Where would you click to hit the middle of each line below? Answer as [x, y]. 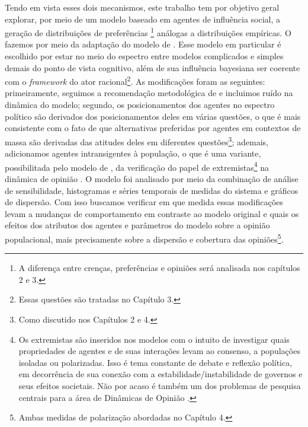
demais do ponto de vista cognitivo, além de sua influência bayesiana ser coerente [153, 67]
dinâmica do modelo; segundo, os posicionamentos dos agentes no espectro [140, 105]
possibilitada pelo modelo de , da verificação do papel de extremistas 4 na [137, 166]
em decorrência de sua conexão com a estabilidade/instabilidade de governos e [161, 374]
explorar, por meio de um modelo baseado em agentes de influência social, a [143, 19]
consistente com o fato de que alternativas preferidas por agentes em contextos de [153, 128]
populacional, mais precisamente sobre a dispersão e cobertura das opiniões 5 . [144, 238]
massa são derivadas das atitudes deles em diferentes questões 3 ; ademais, [137, 141]
